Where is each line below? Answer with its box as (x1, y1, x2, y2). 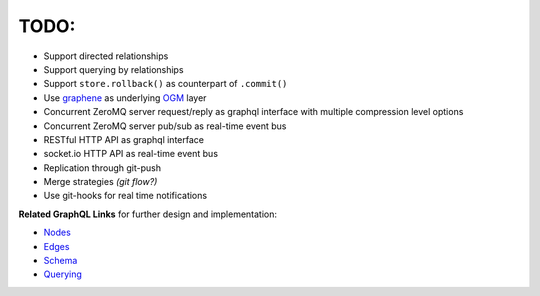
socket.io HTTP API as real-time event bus (43, 148, 219, 160)
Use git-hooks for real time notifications (43, 190, 208, 202)
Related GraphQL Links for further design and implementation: (18, 208, 278, 220)
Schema (43, 255, 78, 267)
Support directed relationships (43, 50, 169, 62)
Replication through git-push (43, 161, 162, 174)
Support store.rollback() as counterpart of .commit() (43, 78, 288, 90)
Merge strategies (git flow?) (43, 176, 158, 188)
